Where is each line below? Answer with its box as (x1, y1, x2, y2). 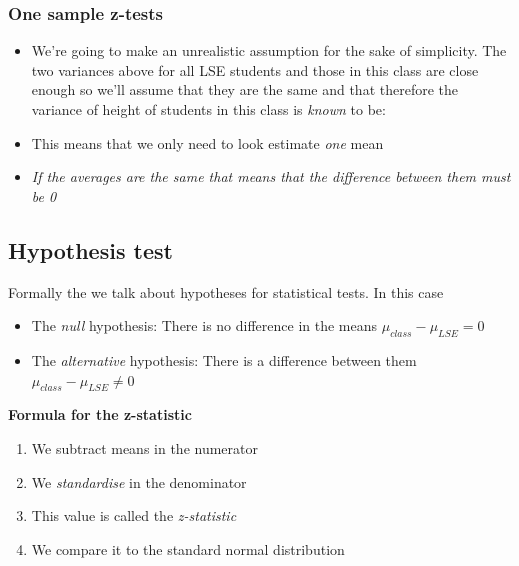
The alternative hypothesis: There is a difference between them (31, 349, 417, 370)
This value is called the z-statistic (31, 505, 237, 526)
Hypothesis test (8, 234, 173, 265)
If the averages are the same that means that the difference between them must (31, 166, 511, 187)
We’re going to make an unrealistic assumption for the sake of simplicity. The (31, 40, 507, 61)
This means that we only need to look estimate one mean (31, 132, 384, 153)
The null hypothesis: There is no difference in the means (31, 315, 378, 336)
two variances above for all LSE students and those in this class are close (31, 59, 479, 80)
